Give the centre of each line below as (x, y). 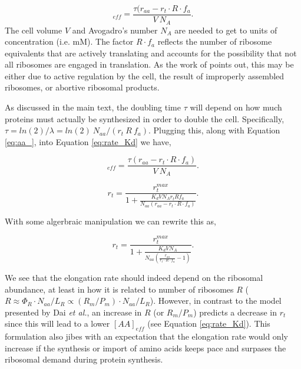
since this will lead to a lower (57, 323)
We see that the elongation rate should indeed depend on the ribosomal (134, 278)
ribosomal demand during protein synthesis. (84, 359)
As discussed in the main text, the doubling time (93, 107)
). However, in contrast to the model (216, 301)
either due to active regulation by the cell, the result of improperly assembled (145, 76)
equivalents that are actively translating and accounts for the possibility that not (151, 53)
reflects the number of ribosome (215, 41)
